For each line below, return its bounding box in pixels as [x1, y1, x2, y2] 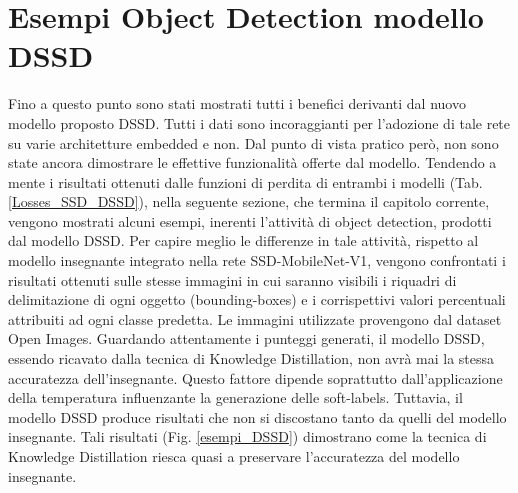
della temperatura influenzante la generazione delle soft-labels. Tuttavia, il [8, 387, 463, 408]
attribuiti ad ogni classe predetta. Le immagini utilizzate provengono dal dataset [8, 308, 502, 329]
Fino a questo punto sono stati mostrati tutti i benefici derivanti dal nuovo [8, 93, 466, 114]
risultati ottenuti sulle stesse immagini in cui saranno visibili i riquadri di [8, 269, 457, 290]
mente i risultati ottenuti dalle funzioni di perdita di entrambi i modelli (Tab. [8, 171, 483, 192]
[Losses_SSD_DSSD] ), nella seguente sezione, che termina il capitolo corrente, [8, 191, 490, 212]
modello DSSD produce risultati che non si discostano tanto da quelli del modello [8, 406, 507, 427]
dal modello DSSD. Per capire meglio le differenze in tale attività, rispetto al [8, 230, 479, 251]
